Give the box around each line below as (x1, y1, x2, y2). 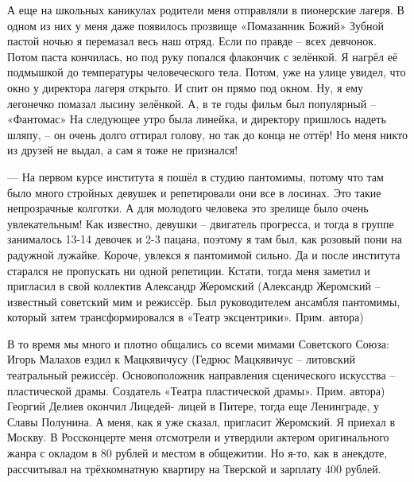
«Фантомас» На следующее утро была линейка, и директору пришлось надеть (7, 111, 386, 127)
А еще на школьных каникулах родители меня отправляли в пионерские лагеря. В (7, 2, 404, 17)
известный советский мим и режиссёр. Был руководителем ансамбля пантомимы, (7, 293, 400, 309)
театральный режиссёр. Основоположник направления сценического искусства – (7, 367, 396, 383)
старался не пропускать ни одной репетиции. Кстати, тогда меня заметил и (7, 262, 370, 278)
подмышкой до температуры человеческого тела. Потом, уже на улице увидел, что (7, 64, 406, 80)
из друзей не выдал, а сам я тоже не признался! (7, 142, 238, 158)
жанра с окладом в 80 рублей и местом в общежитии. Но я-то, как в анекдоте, (7, 445, 388, 461)
